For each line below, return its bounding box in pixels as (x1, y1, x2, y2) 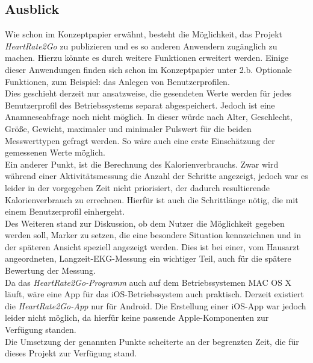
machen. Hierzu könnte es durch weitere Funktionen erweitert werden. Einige (5, 51, 289, 64)
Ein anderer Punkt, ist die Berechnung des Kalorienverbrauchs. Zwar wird (5, 157, 279, 170)
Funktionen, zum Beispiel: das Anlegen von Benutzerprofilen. (5, 75, 230, 87)
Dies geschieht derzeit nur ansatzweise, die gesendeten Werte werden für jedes (5, 87, 291, 99)
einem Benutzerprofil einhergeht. (5, 205, 125, 218)
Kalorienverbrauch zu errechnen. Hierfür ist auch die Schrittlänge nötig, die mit (5, 193, 299, 206)
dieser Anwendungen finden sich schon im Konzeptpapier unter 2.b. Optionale (5, 63, 292, 75)
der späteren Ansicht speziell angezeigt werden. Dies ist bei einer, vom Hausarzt (5, 240, 300, 253)
